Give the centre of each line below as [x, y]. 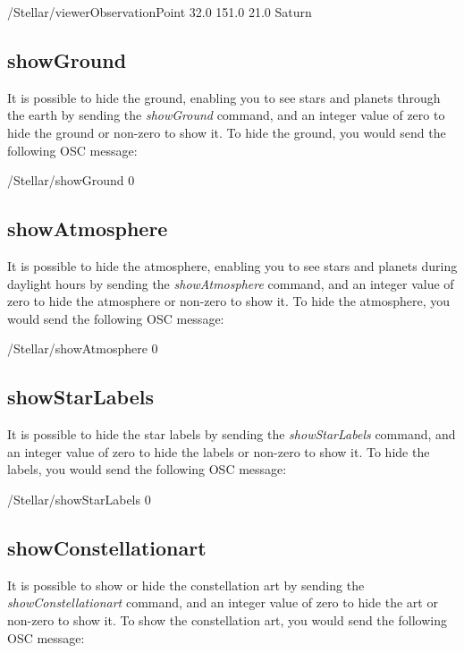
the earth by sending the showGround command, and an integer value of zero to [226, 115]
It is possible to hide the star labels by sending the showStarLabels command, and [232, 434]
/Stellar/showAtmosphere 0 [83, 348]
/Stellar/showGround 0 [71, 180]
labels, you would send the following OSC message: [147, 469]
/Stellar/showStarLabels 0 [79, 499]
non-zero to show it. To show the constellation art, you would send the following [227, 619]
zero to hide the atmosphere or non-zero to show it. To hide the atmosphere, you [229, 301]
